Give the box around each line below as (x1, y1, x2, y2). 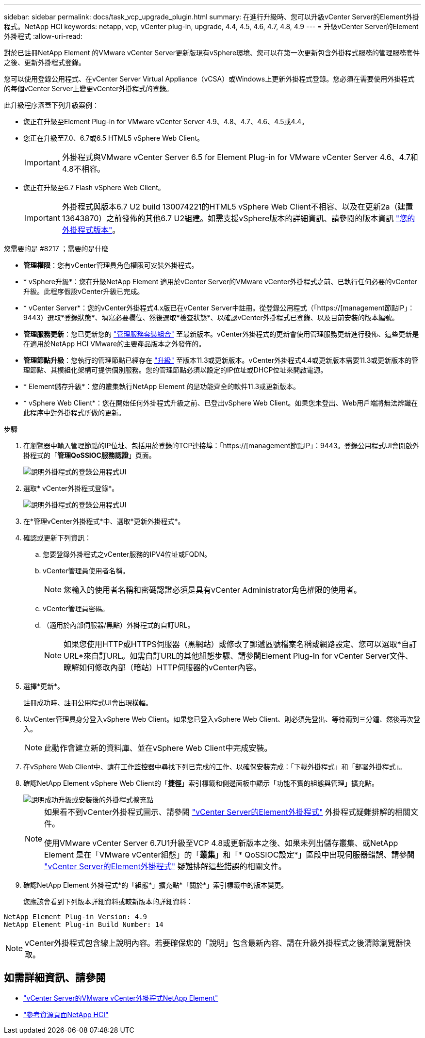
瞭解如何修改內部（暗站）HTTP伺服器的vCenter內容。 (64, 663, 261, 672)
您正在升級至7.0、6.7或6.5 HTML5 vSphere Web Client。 (23, 134, 204, 142)
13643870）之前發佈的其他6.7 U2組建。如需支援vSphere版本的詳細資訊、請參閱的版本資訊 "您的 (62, 213, 415, 223)
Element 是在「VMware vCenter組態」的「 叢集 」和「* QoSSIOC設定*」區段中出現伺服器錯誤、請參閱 (44, 850, 415, 860)
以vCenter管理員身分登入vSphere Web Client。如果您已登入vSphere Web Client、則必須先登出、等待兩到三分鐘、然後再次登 (23, 715, 420, 723)
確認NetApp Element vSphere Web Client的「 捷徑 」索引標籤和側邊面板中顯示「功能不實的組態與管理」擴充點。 (23, 779, 378, 787)
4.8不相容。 (62, 164, 105, 174)
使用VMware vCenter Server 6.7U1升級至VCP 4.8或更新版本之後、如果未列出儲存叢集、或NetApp (44, 838, 398, 848)
